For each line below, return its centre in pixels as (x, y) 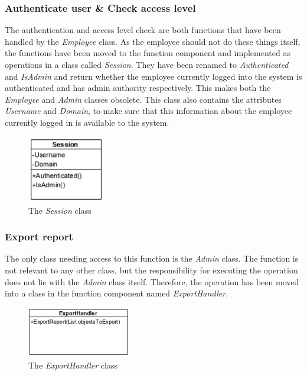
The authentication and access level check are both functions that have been (143, 30)
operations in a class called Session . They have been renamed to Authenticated (147, 64)
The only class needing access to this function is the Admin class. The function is (152, 258)
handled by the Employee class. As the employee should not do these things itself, (153, 41)
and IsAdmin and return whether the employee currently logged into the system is (153, 76)
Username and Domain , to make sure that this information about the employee (148, 111)
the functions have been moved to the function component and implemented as (148, 53)
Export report (39, 237)
